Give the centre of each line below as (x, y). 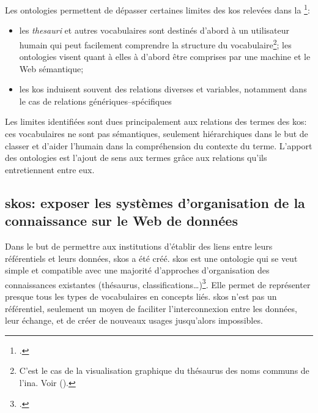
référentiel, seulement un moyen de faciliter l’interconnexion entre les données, (151, 308)
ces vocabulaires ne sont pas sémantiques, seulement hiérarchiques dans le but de (157, 134)
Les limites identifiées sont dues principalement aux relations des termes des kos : (156, 121)
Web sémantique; (51, 68)
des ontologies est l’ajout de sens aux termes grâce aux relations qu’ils (136, 158)
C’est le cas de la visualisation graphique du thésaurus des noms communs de (164, 370)
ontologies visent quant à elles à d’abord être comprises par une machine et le (165, 57)
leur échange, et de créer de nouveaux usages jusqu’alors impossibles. (134, 320)
